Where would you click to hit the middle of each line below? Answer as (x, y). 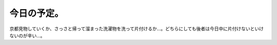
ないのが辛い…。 (27, 35)
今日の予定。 (37, 13)
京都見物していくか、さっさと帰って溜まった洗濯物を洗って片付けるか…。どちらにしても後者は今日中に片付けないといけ (137, 29)
